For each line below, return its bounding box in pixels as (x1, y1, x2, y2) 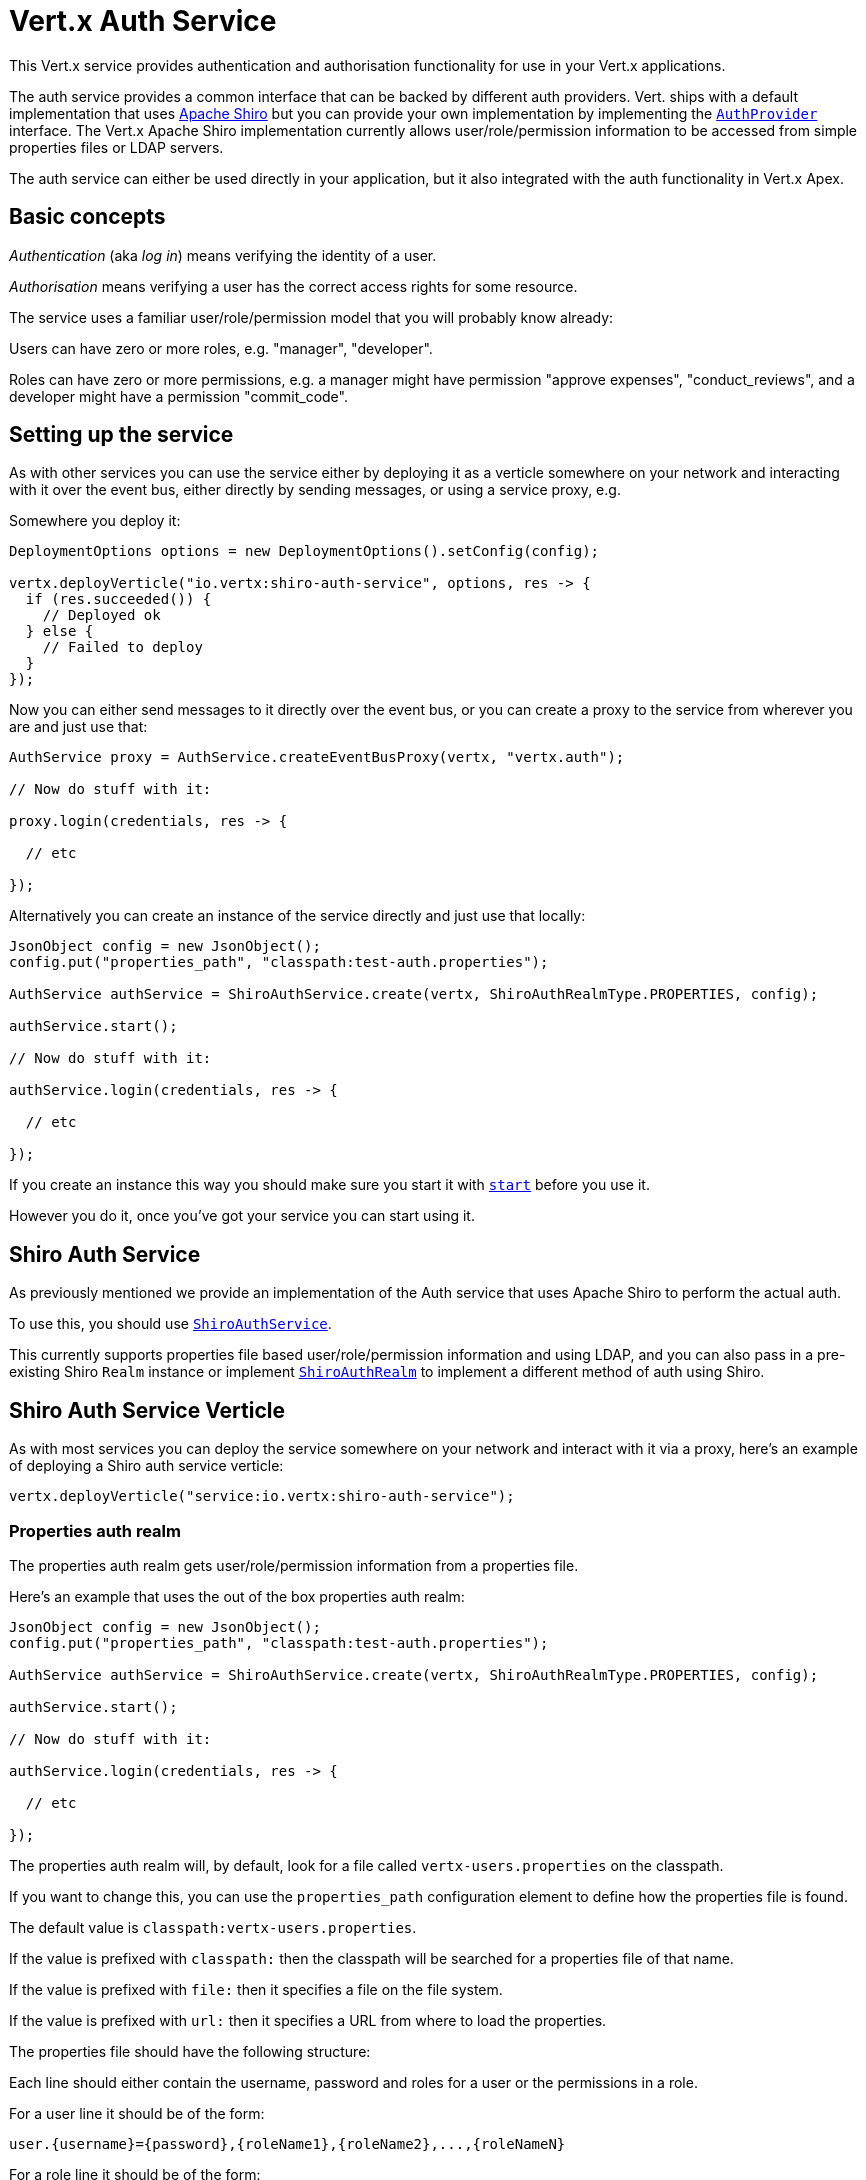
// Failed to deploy (42, 639, 203, 656)
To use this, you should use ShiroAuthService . (9, 1315, 332, 1333)
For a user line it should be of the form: (9, 2104, 265, 2122)
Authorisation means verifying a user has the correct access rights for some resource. (9, 277, 578, 295)
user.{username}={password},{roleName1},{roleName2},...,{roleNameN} (9, 2135, 566, 2152)
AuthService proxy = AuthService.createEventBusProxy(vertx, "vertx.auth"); (9, 749, 625, 766)
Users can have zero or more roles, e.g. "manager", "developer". (9, 339, 433, 357)
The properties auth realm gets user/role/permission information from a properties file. (9, 1556, 579, 1574)
